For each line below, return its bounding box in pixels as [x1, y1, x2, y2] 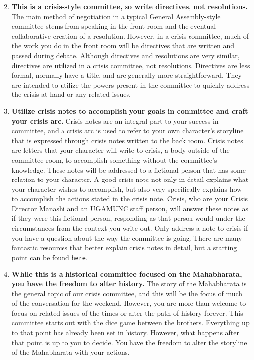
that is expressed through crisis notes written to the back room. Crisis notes [11, 135, 243, 145]
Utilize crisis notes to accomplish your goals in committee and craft [11, 105, 248, 116]
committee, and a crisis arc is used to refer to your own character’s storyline [11, 125, 244, 136]
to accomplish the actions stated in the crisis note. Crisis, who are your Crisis [11, 193, 248, 204]
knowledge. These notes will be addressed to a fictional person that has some [11, 164, 246, 175]
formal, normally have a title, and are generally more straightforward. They [11, 70, 242, 80]
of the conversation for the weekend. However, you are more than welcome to [11, 298, 246, 308]
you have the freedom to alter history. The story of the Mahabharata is [11, 278, 247, 289]
